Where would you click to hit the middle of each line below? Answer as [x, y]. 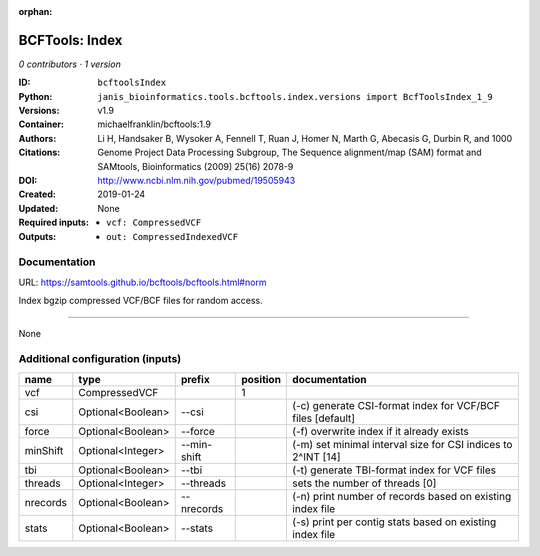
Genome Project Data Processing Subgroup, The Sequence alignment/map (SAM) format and [289, 152]
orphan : [35, 11]
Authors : [37, 138]
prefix [195, 379]
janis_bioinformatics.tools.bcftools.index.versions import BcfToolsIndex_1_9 [295, 96]
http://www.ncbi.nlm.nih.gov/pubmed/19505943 [196, 181]
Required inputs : [54, 222]
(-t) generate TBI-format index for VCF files [394, 470]
